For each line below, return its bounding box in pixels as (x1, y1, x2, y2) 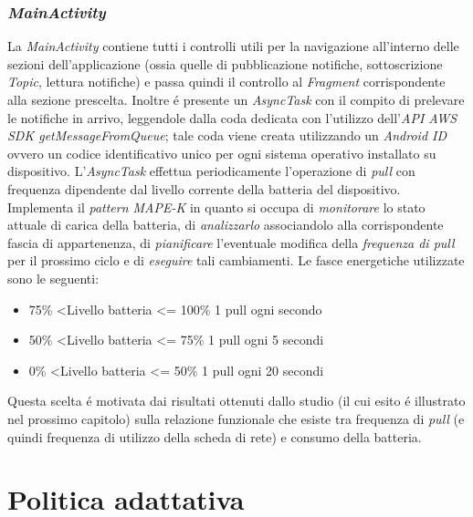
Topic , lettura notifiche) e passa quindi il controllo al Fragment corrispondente (7, 72, 446, 91)
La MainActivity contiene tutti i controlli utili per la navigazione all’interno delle (7, 36, 459, 56)
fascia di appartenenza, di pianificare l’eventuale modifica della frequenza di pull (7, 233, 455, 252)
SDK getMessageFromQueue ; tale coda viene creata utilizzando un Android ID (7, 126, 447, 145)
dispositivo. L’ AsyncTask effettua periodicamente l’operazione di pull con (7, 161, 415, 181)
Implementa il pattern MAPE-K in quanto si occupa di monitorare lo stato (7, 197, 426, 216)
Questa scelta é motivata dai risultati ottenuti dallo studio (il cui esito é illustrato (7, 391, 466, 410)
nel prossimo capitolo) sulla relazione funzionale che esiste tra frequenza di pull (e (7, 408, 465, 428)
